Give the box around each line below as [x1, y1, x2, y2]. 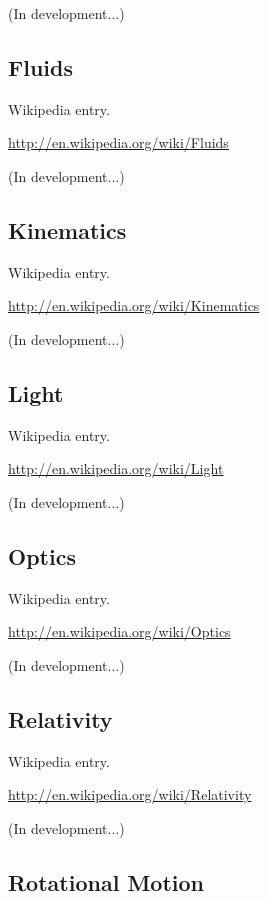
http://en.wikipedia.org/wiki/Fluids [8, 132, 229, 153]
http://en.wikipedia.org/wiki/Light [8, 458, 224, 479]
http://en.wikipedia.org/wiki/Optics [8, 621, 231, 642]
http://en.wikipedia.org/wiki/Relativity [8, 784, 252, 805]
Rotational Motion [8, 866, 204, 897]
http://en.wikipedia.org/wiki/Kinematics [8, 295, 260, 316]
